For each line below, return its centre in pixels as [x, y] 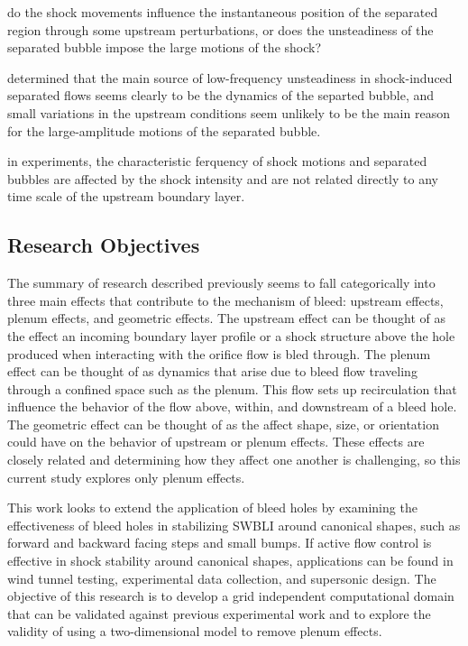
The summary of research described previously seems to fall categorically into [221, 283]
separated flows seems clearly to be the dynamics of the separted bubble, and [221, 95]
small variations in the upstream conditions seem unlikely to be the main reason [229, 112]
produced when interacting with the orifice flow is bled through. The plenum [219, 353]
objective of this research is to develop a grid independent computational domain [231, 596]
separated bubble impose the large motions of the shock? [165, 47]
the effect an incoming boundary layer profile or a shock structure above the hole [231, 335]
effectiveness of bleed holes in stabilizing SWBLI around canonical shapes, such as [234, 525]
